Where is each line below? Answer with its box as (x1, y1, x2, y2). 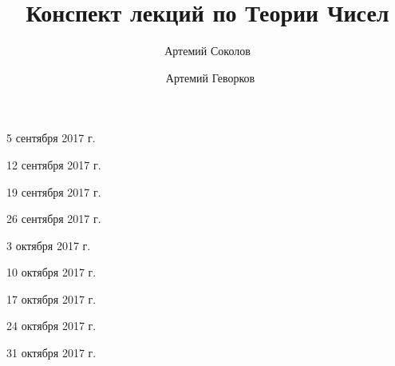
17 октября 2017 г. (6, 290, 97, 307)
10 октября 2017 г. (6, 264, 97, 280)
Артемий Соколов (164, 42, 251, 59)
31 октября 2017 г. (6, 344, 97, 361)
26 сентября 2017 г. (6, 210, 101, 227)
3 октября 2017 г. (6, 237, 91, 253)
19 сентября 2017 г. (6, 183, 101, 200)
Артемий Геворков (165, 69, 255, 86)
